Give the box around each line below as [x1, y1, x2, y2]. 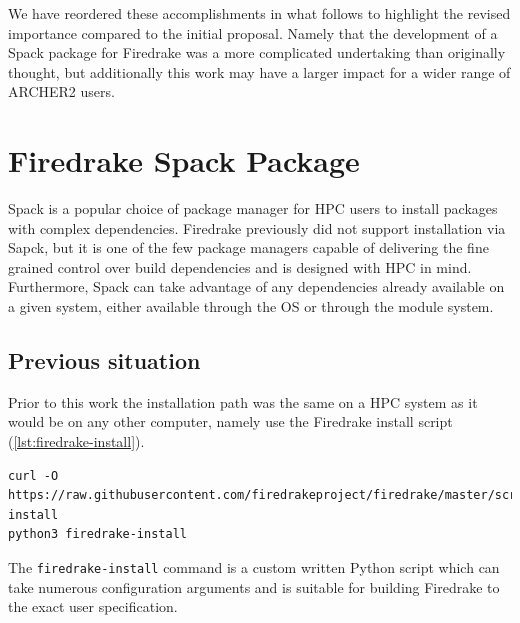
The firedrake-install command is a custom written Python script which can [8, 557, 500, 578]
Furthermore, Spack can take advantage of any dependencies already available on [8, 276, 505, 297]
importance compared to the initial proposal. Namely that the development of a [8, 22, 498, 43]
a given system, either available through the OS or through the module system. [8, 296, 494, 317]
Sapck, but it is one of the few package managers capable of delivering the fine [8, 237, 489, 258]
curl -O [8, 468, 59, 483]
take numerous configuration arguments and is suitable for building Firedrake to [8, 576, 500, 597]
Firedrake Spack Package [8, 140, 360, 181]
